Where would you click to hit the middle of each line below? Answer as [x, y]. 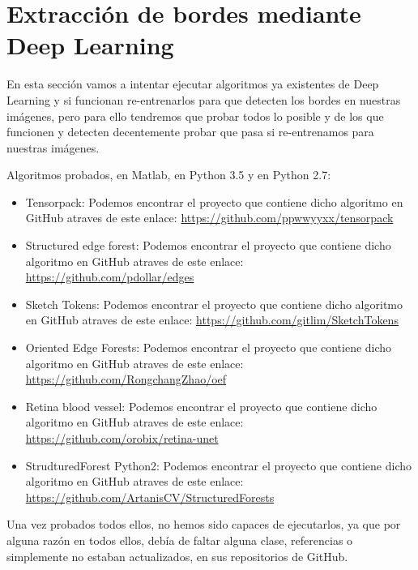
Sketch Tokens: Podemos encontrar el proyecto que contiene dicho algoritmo [214, 304]
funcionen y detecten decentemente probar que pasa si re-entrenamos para [190, 132]
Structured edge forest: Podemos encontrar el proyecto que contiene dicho [208, 245]
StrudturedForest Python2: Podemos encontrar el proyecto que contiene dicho [219, 465]
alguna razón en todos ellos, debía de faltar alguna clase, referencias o [180, 540]
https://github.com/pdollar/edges [110, 277]
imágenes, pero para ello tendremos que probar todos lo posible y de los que [195, 116]
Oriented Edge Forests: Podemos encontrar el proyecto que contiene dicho [209, 347]
